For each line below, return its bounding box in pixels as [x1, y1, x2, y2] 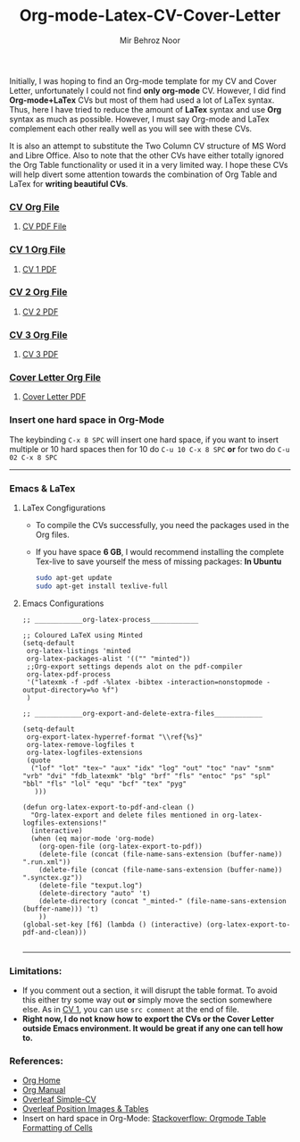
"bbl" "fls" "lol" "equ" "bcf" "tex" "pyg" [21, 779, 187, 788]
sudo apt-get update [35, 574, 112, 583]
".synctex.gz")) [21, 873, 83, 882]
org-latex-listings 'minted [26, 646, 131, 655]
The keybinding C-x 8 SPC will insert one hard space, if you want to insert [9, 434, 279, 445]
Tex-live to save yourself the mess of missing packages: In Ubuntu [35, 556, 282, 567]
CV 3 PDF [21, 349, 59, 360]
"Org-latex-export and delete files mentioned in [30, 810, 219, 819]
